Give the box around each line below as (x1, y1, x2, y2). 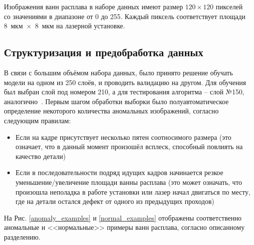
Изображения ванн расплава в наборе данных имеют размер (4, 1, 183, 11)
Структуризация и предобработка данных (4, 45, 203, 60)
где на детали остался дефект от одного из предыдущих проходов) (15, 196, 215, 206)
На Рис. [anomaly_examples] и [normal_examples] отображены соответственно (4, 212, 242, 223)
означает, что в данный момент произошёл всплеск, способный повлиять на (15, 141, 243, 152)
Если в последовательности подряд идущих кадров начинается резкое (15, 167, 224, 178)
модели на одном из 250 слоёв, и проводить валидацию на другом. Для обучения (4, 77, 246, 87)
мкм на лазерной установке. (42, 21, 125, 31)
